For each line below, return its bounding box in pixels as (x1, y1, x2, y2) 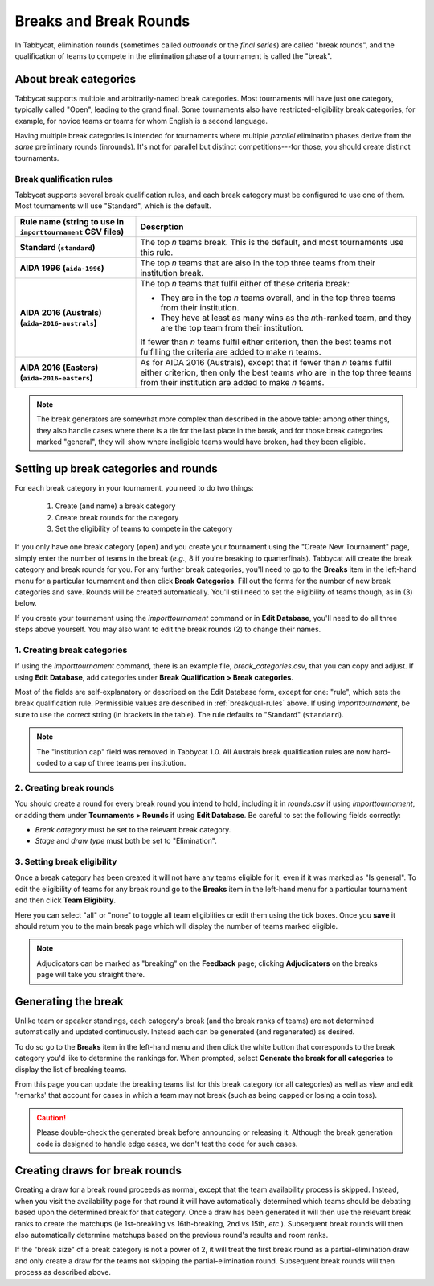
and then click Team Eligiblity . (14, 895, 117, 905)
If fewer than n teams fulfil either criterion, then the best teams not (140, 336, 391, 347)
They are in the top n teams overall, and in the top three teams (160, 292, 395, 303)
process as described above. (14, 1268, 112, 1277)
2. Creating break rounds (14, 782, 115, 793)
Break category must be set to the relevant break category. (35, 824, 231, 834)
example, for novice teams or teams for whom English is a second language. (14, 116, 268, 125)
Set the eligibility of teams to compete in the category (55, 524, 233, 533)
